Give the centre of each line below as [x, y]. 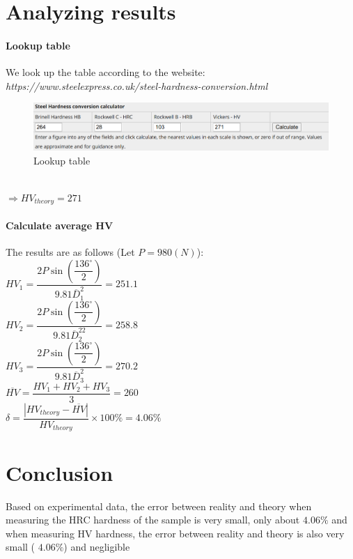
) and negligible [97, 547]
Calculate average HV [60, 225]
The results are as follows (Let [70, 252]
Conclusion [60, 472]
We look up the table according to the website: [105, 72]
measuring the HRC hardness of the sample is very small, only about [153, 520]
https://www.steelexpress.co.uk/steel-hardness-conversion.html [137, 85]
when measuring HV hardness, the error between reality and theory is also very [175, 533]
